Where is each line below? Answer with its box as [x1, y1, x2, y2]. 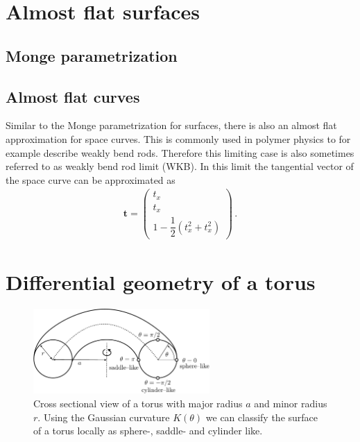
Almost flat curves [6, 85, 140, 107]
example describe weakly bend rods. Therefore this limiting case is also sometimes [6, 145, 354, 160]
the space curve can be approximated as [6, 172, 175, 187]
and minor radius [254, 396, 327, 410]
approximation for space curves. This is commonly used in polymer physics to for [6, 131, 351, 146]
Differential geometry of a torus [6, 267, 316, 296]
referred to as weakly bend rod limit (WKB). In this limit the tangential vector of [6, 159, 354, 173]
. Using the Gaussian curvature [37, 409, 170, 424]
